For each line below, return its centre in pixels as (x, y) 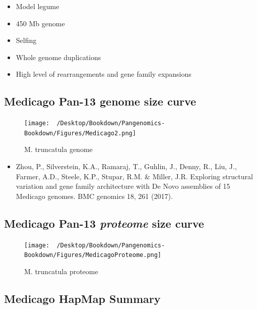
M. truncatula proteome (61, 271)
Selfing (26, 40)
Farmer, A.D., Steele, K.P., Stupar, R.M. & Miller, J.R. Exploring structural (134, 176)
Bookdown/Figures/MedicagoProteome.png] (93, 255)
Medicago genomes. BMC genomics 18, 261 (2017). (94, 196)
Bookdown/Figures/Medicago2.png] (80, 133)
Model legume (38, 6)
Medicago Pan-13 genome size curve (100, 101)
